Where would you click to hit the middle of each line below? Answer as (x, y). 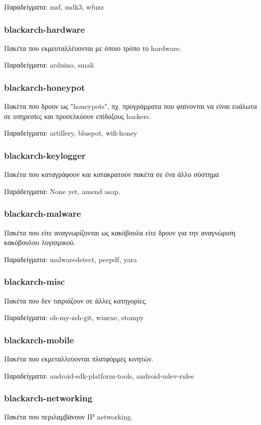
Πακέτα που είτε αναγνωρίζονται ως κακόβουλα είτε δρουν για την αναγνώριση (120, 232)
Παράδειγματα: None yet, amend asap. (62, 191)
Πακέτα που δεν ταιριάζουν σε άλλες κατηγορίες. (76, 300)
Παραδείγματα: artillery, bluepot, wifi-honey (71, 133)
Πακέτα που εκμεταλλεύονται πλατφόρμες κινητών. (79, 359)
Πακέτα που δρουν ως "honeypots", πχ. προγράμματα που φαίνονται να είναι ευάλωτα (130, 106)
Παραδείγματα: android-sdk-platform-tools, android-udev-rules (99, 375)
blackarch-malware (43, 214)
